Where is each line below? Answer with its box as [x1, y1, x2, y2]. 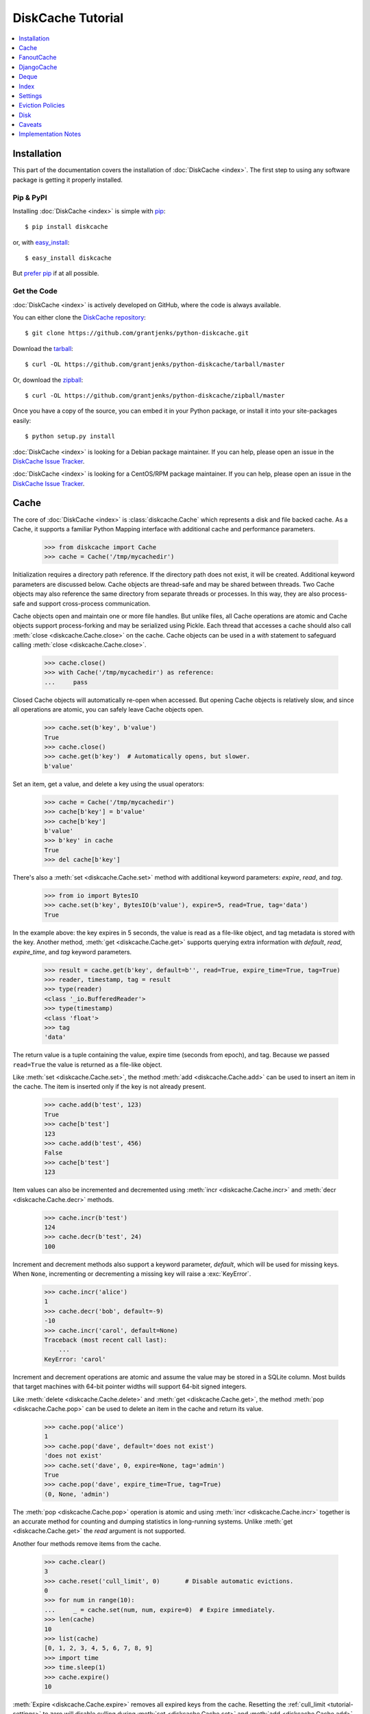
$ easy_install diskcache [25, 254, 112, 262]
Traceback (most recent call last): [44, 1336, 168, 1344]
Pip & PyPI [12, 193, 47, 202]
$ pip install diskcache [25, 223, 108, 231]
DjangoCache [18, 62, 58, 71]
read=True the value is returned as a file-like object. [12, 1060, 162, 1069]
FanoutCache [18, 53, 57, 62]
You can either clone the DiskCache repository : [12, 313, 147, 322]
